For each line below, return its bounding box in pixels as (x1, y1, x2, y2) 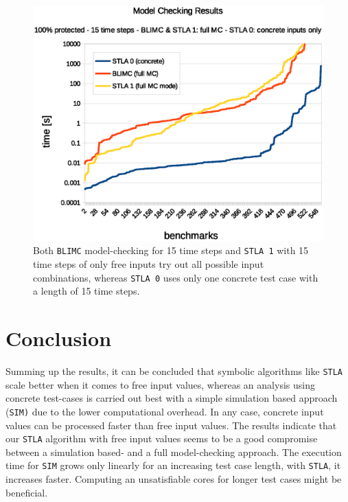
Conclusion (5, 324, 112, 352)
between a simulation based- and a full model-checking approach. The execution (5, 444, 342, 459)
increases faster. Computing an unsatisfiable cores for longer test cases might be (5, 472, 342, 486)
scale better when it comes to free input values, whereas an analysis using (5, 377, 315, 391)
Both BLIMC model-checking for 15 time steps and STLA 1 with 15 (33, 243, 309, 258)
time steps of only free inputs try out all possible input (33, 257, 264, 271)
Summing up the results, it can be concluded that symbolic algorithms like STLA (5, 364, 343, 378)
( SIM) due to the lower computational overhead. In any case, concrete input (5, 404, 324, 418)
